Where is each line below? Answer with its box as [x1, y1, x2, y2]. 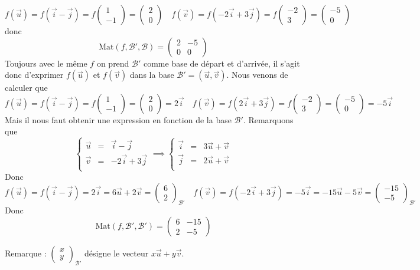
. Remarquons [243, 113, 294, 126]
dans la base [129, 68, 174, 81]
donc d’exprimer [5, 68, 64, 81]
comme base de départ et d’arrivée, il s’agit [143, 57, 300, 69]
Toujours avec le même [5, 57, 87, 69]
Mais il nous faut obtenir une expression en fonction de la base [5, 113, 232, 126]
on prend [96, 57, 129, 69]
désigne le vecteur [84, 246, 149, 259]
